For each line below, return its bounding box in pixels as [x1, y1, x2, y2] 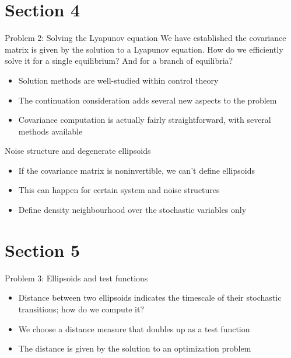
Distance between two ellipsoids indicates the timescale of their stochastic [18, 291, 282, 304]
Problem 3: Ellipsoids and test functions [5, 271, 148, 284]
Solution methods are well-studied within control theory [18, 74, 219, 86]
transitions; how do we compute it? [18, 302, 145, 315]
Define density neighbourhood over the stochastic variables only [18, 204, 247, 216]
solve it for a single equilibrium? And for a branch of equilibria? [5, 54, 233, 67]
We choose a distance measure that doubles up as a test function [18, 322, 250, 335]
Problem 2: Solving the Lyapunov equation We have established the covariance [5, 32, 286, 44]
